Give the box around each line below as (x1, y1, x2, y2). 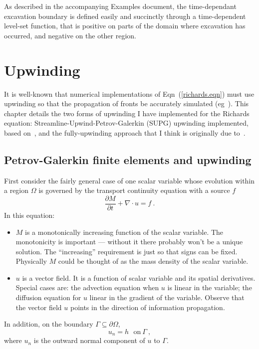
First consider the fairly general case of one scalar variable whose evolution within (4, 175, 255, 185)
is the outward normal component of (33, 335, 145, 346)
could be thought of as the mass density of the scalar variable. (58, 256, 249, 266)
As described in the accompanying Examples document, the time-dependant (4, 1, 237, 11)
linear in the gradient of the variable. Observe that (89, 292, 245, 303)
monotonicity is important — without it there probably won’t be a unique (15, 236, 243, 247)
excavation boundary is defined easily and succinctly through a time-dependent (4, 10, 246, 21)
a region (4, 185, 29, 195)
